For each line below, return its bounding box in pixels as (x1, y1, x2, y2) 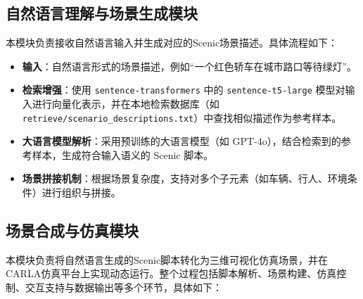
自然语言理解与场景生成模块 (6, 2, 198, 24)
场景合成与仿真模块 (6, 220, 139, 241)
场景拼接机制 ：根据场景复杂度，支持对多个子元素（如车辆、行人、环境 (22, 171, 348, 186)
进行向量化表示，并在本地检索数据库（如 (32, 96, 219, 111)
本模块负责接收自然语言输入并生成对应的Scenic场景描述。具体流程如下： (6, 35, 338, 50)
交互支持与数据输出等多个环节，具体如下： (25, 280, 222, 295)
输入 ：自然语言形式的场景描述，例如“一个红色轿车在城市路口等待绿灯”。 (22, 58, 357, 73)
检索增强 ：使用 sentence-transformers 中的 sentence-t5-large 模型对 (22, 82, 345, 97)
